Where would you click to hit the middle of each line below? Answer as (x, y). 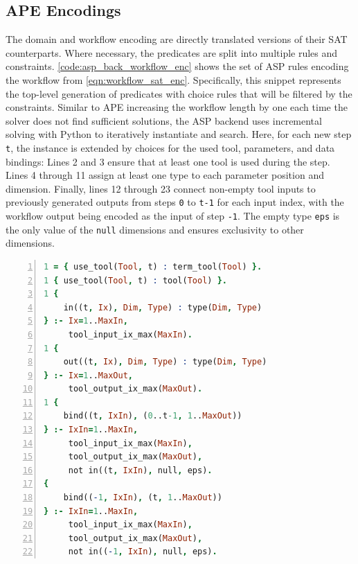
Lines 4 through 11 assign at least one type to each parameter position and (165, 175)
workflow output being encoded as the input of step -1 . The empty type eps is (173, 216)
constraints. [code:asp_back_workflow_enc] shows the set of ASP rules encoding (177, 66)
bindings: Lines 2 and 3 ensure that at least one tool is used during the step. (168, 161)
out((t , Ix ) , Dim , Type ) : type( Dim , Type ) (165, 362)
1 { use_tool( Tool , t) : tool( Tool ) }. (135, 280)
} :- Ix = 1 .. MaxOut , (88, 375)
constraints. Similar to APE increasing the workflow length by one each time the (177, 107)
